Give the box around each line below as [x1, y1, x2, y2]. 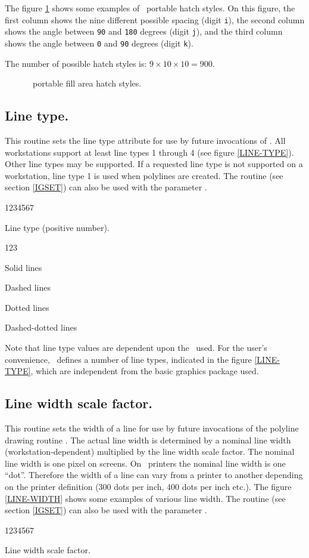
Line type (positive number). [5, 221, 110, 233]
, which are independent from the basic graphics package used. [30, 365, 259, 377]
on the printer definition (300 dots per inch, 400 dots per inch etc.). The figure [5, 480, 292, 493]
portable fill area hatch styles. [32, 77, 142, 90]
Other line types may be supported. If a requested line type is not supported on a [5, 158, 303, 170]
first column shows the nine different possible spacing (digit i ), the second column [5, 13, 305, 26]
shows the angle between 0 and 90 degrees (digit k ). [5, 36, 193, 49]
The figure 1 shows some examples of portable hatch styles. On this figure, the [5, 2, 295, 14]
